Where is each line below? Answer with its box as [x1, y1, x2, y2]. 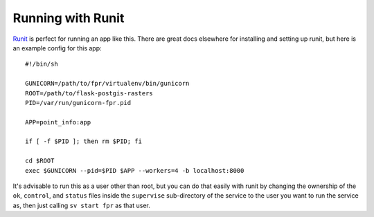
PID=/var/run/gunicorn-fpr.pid [25, 99, 132, 106]
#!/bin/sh [25, 60, 58, 68]
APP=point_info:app [25, 118, 91, 126]
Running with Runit [12, 10, 125, 26]
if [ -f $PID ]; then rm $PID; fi [25, 138, 142, 145]
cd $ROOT [25, 157, 55, 165]
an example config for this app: [12, 44, 102, 52]
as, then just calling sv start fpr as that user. [12, 201, 150, 209]
